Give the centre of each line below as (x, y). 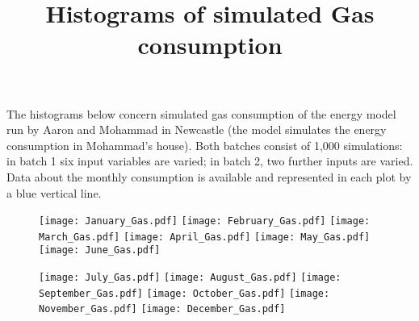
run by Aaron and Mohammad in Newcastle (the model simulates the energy (197, 129)
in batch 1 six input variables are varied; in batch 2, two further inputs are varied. (210, 161)
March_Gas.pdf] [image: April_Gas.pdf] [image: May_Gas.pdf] (205, 237)
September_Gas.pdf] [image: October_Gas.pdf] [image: (184, 293)
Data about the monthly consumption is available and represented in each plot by (209, 176)
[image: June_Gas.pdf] (100, 250)
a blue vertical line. (54, 192)
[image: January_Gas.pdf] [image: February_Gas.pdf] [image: (205, 221)
